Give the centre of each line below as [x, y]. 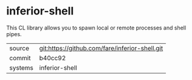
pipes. [14, 34]
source [19, 48]
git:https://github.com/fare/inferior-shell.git [101, 48]
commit [20, 58]
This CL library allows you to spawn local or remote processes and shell [96, 28]
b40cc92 [53, 58]
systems [21, 67]
